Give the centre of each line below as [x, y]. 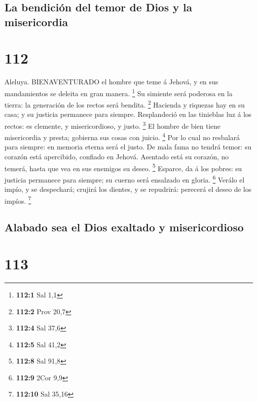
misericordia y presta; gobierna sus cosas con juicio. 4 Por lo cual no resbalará [122, 136]
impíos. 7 [18, 200]
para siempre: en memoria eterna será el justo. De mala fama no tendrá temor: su [128, 147]
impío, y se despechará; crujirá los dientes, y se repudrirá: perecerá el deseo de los [128, 189]
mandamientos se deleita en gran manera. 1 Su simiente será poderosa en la [119, 92]
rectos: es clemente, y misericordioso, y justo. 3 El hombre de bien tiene [112, 125]
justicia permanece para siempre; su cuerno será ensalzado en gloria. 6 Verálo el [125, 179]
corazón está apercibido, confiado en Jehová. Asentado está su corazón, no [117, 157]
